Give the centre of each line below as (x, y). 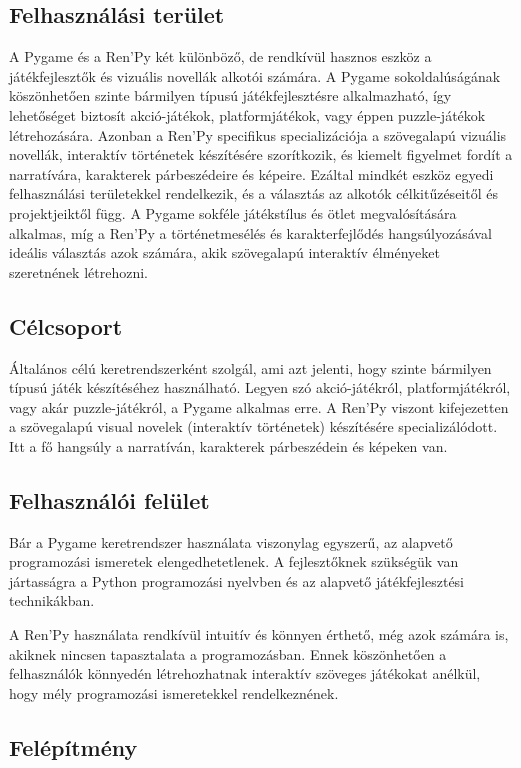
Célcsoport (66, 325)
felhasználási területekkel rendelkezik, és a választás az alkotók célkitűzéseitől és (253, 193)
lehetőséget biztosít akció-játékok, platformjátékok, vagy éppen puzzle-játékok (247, 114)
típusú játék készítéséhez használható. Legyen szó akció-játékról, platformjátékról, (260, 387)
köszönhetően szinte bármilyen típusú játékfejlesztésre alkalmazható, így (230, 95)
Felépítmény (73, 746)
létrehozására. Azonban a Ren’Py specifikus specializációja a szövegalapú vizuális (258, 134)
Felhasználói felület (109, 499)
